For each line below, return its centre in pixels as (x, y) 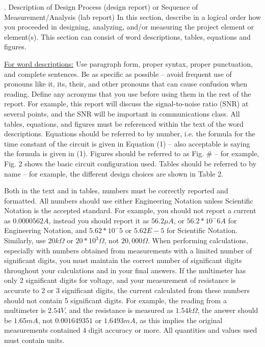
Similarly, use (25, 240)
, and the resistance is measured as (119, 310)
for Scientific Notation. (202, 230)
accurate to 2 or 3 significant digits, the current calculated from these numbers (127, 290)
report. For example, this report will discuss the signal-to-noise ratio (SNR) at (126, 104)
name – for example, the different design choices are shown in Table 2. (114, 173)
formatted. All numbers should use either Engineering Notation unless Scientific (129, 200)
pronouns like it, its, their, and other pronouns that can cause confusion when (126, 84)
